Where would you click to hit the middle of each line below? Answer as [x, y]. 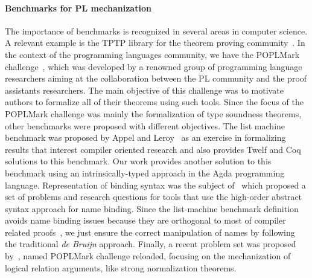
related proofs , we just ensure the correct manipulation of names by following [150, 232]
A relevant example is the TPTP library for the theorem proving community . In [155, 43]
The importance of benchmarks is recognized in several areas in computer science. [156, 31]
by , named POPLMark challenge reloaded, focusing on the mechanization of [148, 256]
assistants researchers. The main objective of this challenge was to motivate [144, 90]
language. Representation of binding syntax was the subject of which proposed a [155, 185]
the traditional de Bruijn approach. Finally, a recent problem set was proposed [151, 244]
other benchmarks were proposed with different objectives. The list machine [145, 125]
